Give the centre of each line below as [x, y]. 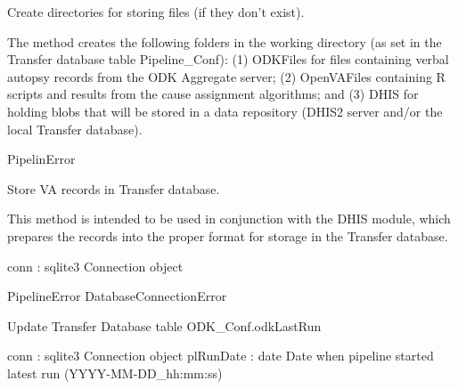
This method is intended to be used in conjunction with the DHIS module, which [229, 219]
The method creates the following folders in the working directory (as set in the [225, 41]
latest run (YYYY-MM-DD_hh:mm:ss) [115, 373]
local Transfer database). [75, 129]
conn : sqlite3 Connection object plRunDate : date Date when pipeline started [221, 356]
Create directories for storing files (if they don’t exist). [156, 12]
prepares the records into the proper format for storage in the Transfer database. [228, 235]
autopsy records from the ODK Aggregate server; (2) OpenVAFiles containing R [226, 76]
